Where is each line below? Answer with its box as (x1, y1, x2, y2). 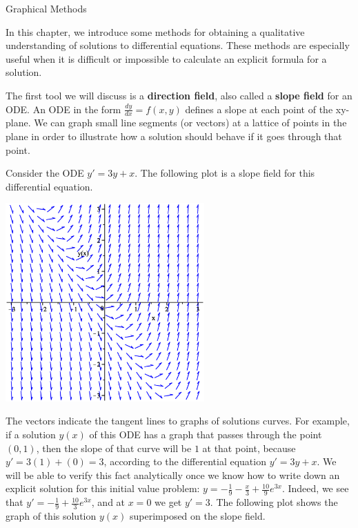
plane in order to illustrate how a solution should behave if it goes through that (6, 128, 342, 143)
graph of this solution (6, 509, 97, 523)
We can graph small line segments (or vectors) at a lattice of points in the (34, 115, 347, 130)
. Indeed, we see (281, 481, 349, 496)
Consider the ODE (6, 166, 84, 180)
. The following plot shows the (210, 495, 338, 509)
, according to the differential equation (103, 454, 266, 469)
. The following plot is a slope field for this (135, 166, 315, 180)
